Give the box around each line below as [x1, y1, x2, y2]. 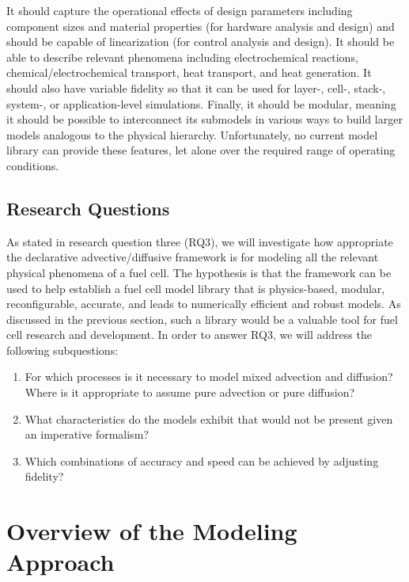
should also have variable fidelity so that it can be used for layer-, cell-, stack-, [6, 79, 386, 96]
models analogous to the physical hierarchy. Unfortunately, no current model [6, 126, 378, 143]
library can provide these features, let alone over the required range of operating [6, 142, 396, 158]
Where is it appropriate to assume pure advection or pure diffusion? [25, 384, 355, 401]
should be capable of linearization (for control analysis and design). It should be [6, 33, 395, 50]
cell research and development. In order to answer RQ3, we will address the [6, 326, 372, 343]
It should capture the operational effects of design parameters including [6, 2, 353, 18]
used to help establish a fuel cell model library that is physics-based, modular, [6, 280, 385, 296]
